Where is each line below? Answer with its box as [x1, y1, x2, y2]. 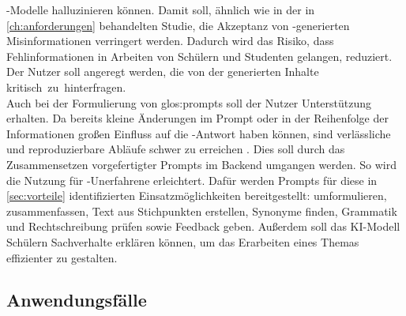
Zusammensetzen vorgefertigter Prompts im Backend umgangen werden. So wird [6, 156, 397, 172]
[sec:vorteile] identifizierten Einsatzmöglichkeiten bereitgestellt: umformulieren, [6, 187, 387, 204]
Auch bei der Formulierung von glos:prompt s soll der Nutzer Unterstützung [6, 94, 372, 111]
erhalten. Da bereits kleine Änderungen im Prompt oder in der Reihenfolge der [6, 110, 389, 126]
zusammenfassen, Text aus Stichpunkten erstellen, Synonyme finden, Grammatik [6, 202, 397, 219]
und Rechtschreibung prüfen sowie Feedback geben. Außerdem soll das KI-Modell [6, 218, 400, 235]
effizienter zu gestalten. [6, 249, 118, 265]
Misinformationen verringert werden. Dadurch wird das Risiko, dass [6, 32, 334, 49]
